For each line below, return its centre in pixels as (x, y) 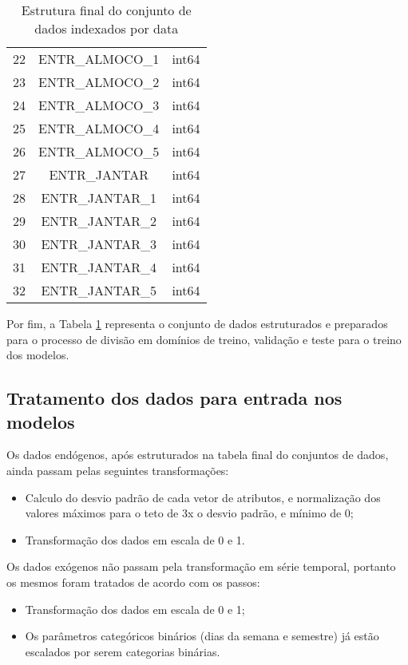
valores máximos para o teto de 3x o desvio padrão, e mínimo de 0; (189, 513)
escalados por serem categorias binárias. (123, 651)
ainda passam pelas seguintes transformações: (118, 470)
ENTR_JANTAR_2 (99, 221)
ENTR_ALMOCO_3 (99, 105)
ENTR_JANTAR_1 (99, 198)
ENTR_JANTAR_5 (99, 290)
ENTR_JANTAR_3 (99, 244)
